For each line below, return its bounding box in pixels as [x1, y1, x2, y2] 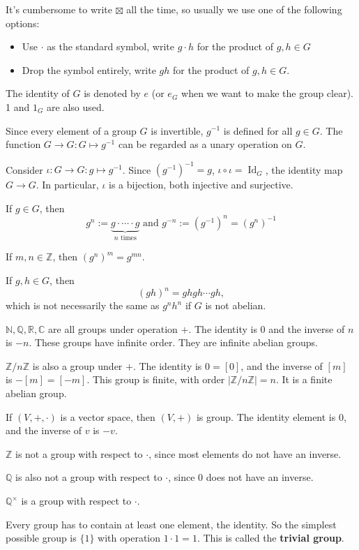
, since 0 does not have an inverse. [168, 470, 314, 484]
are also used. [47, 99, 105, 114]
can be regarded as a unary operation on [118, 137, 292, 151]
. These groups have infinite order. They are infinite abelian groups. [29, 335, 319, 350]
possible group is [6, 530, 77, 545]
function [6, 137, 41, 151]
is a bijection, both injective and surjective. [109, 177, 293, 192]
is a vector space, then [60, 409, 155, 424]
